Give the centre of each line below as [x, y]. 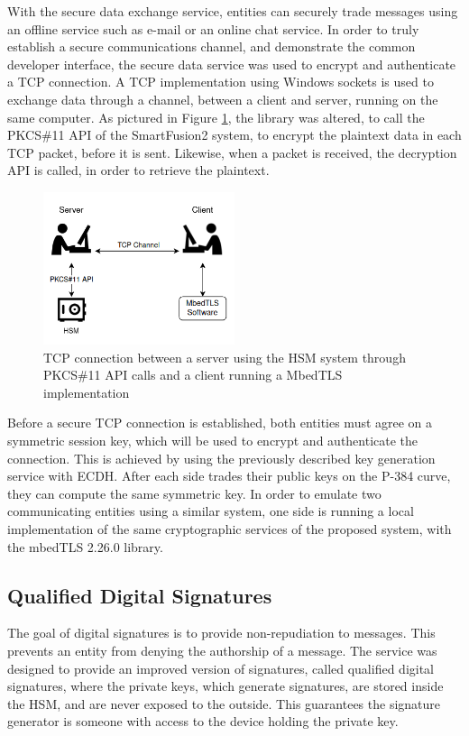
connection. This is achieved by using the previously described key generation [221, 458]
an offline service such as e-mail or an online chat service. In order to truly [213, 28]
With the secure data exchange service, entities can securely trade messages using [233, 11]
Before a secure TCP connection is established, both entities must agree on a [220, 423]
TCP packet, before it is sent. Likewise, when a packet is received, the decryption [232, 152]
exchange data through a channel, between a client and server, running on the [223, 99]
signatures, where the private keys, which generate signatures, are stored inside [225, 686]
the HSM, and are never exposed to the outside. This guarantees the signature [224, 703]
